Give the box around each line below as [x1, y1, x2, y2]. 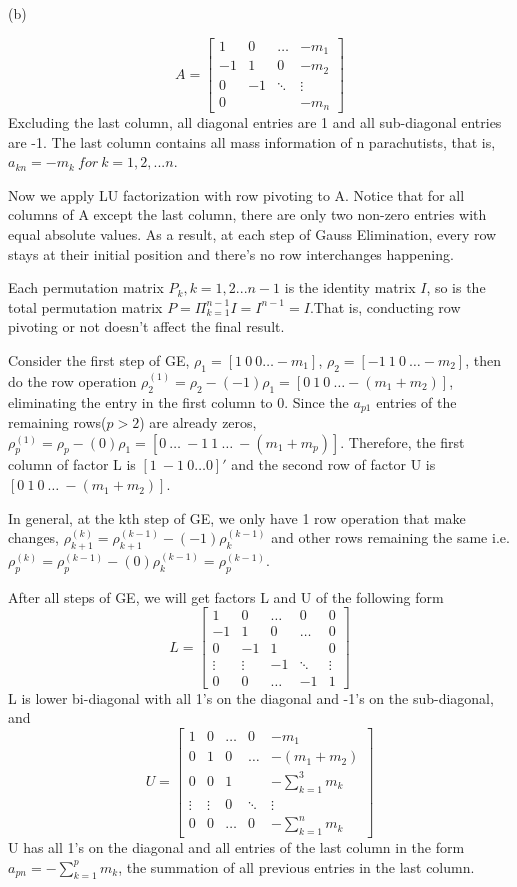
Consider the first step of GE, [8, 350, 190, 371]
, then [465, 350, 501, 371]
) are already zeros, [139, 412, 257, 433]
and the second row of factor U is [231, 454, 436, 475]
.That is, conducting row [309, 296, 461, 317]
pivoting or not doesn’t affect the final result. [8, 316, 285, 337]
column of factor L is [8, 454, 136, 475]
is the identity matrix [284, 277, 416, 298]
